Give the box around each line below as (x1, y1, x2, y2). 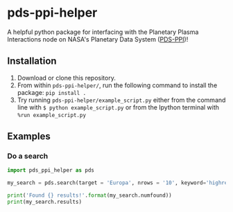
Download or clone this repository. (17, 73, 116, 82)
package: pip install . (17, 88, 87, 96)
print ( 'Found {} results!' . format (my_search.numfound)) (7, 192, 172, 199)
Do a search (7, 151, 49, 161)
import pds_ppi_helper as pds (7, 167, 95, 174)
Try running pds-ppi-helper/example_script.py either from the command (17, 96, 226, 104)
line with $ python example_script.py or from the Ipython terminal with (17, 103, 220, 112)
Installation (7, 55, 57, 67)
